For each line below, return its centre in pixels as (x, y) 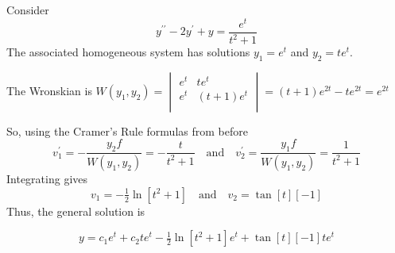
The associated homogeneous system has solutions (128, 52)
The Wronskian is (49, 90)
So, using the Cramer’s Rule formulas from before (127, 130)
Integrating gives (47, 179)
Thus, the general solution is (76, 211)
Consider (28, 10)
